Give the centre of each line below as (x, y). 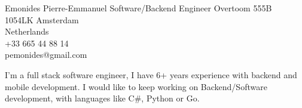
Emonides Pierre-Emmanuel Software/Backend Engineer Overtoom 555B (138, 8)
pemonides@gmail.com (46, 55)
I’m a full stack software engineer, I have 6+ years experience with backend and (151, 74)
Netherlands (27, 31)
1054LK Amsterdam (42, 19)
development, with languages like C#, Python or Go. (102, 98)
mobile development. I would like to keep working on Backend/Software (136, 86)
